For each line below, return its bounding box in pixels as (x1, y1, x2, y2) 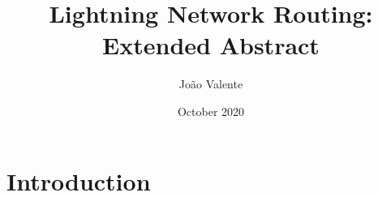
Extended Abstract (102, 28, 320, 62)
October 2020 (177, 102, 245, 119)
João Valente (178, 75, 243, 92)
